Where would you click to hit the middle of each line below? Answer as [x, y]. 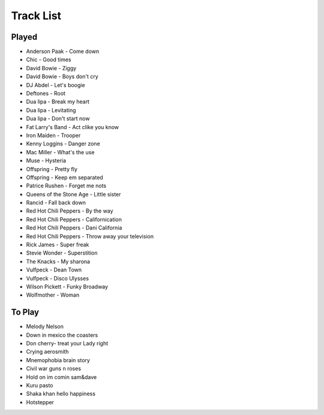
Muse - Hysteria [46, 161]
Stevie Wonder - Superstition [62, 253]
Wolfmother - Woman [53, 295]
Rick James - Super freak [58, 245]
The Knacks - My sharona [58, 261]
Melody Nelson [45, 327]
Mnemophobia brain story [58, 360]
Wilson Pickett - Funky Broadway [67, 286]
